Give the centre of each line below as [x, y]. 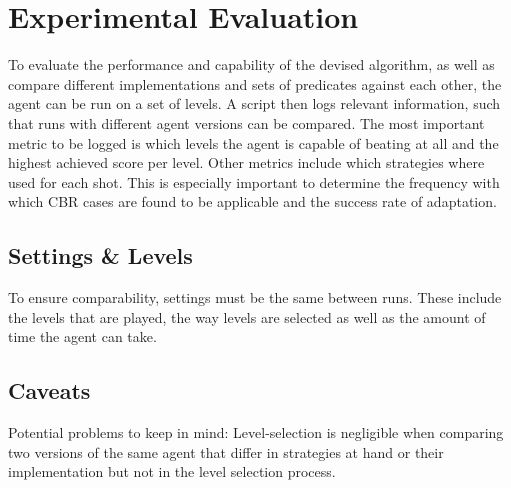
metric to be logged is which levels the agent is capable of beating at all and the [253, 142]
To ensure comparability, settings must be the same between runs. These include [255, 297]
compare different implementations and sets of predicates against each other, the [255, 83]
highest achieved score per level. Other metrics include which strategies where [246, 162]
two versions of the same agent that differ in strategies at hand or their [226, 451]
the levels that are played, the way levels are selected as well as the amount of [247, 316]
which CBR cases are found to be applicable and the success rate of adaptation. [252, 201]
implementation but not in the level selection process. [172, 471]
